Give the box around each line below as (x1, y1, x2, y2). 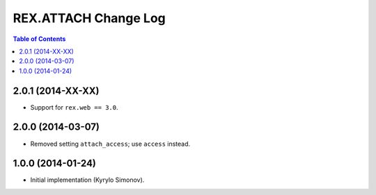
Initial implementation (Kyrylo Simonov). (30, 176, 145, 184)
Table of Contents (13, 35, 66, 43)
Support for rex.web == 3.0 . (30, 103, 118, 111)
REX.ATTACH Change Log (13, 10, 166, 26)
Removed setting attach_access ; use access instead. (30, 139, 191, 148)
